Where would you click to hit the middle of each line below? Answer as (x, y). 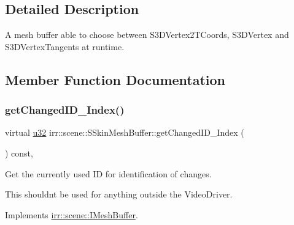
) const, (19, 153)
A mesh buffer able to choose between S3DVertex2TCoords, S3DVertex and (147, 35)
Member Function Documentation (115, 79)
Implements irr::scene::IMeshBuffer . (72, 214)
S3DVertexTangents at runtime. (65, 46)
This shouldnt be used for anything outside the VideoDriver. (119, 194)
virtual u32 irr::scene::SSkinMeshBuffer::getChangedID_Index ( (125, 132)
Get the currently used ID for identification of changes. (108, 173)
